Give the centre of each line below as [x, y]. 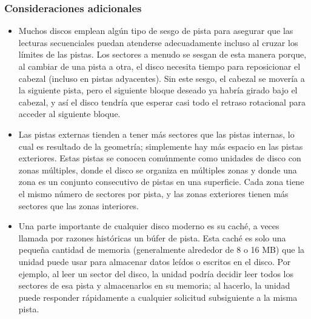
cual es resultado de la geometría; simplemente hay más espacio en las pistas [161, 146]
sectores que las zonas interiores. [79, 205]
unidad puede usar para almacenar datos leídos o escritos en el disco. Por [155, 261]
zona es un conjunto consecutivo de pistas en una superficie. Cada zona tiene [161, 182]
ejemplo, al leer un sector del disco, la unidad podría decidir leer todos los [156, 273]
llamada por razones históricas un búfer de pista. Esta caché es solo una [152, 237]
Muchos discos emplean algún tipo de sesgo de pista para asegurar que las [156, 31]
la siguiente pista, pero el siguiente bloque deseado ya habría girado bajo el [158, 90]
